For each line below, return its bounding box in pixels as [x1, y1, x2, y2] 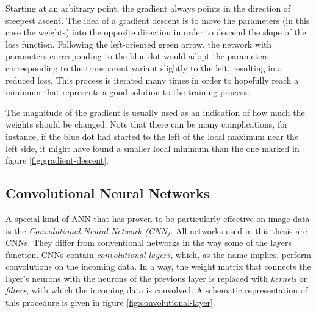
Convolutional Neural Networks [5, 184, 210, 203]
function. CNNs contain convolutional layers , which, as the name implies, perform [5, 248, 312, 261]
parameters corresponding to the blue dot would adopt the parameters [5, 49, 269, 62]
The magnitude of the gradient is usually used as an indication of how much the [5, 106, 305, 118]
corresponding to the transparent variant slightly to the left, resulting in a [5, 61, 282, 74]
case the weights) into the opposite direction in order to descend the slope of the [5, 26, 306, 38]
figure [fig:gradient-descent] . [5, 154, 109, 167]
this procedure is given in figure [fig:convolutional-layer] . [5, 296, 215, 309]
